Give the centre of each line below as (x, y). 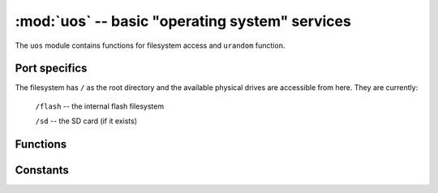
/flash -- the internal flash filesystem (100, 106)
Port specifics (51, 69)
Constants (42, 170)
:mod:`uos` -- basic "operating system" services (183, 21)
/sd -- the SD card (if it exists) (86, 121)
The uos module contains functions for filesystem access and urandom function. (150, 45)
